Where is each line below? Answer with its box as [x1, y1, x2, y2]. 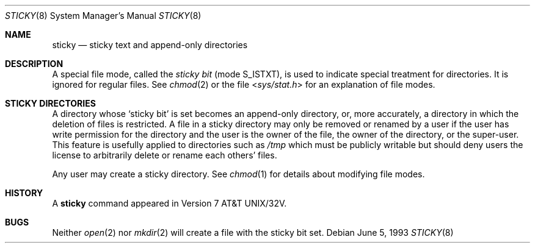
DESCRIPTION [5, 58, 64, 69]
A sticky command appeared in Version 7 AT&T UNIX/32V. [52, 198, 287, 208]
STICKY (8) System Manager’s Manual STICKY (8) [5, 10, 202, 21]
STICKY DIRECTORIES [5, 98, 96, 108]
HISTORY [5, 188, 43, 198]
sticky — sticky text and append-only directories [52, 40, 248, 50]
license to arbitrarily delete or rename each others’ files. [52, 150, 277, 160]
